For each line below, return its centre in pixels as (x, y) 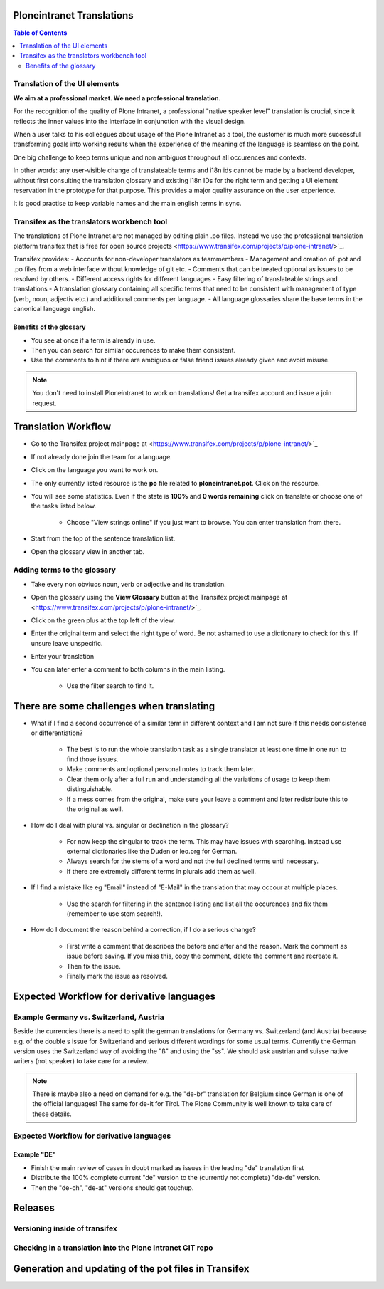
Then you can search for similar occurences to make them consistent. (133, 350)
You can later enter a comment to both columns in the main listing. (128, 669)
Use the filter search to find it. (110, 685)
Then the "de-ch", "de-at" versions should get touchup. (112, 1188)
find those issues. (92, 759)
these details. (52, 1114)
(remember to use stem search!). (114, 914)
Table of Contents (40, 33)
